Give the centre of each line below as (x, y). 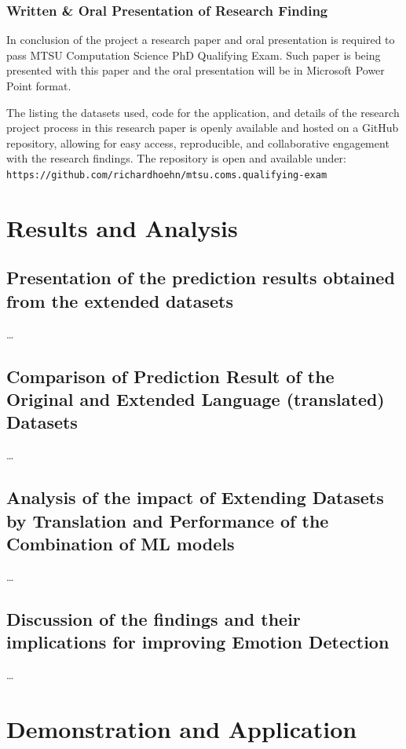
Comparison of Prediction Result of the (170, 376)
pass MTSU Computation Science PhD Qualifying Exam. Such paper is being (194, 55)
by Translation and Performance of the (168, 520)
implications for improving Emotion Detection (198, 642)
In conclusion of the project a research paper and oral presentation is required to (201, 40)
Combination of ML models (121, 543)
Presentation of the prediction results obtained (201, 278)
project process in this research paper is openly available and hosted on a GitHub (203, 128)
